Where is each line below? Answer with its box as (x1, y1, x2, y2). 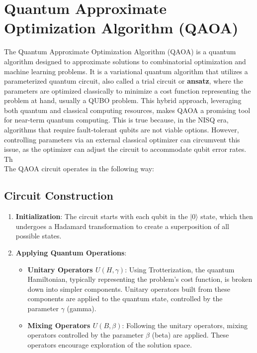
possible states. (15, 231, 62, 241)
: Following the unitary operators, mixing (122, 320, 248, 330)
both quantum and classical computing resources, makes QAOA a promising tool (4, 105, 251, 115)
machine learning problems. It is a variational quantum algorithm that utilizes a (4, 66, 248, 76)
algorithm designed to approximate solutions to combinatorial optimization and (4, 56, 246, 66)
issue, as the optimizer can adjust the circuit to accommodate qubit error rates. (4, 144, 247, 154)
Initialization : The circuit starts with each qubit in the (15, 211, 188, 222)
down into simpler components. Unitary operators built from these (27, 283, 230, 294)
